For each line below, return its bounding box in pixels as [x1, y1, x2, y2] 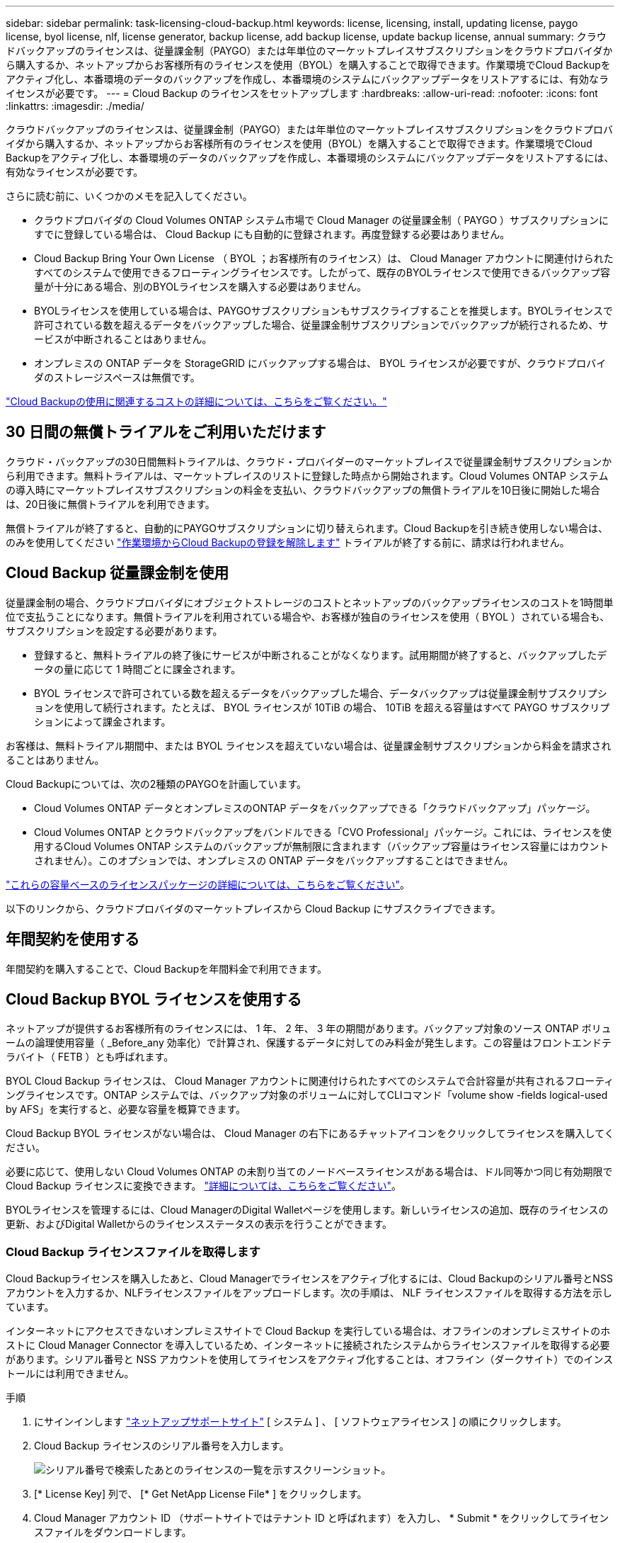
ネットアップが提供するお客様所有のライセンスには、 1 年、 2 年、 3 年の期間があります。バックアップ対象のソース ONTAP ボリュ [6, 1022, 612, 1035]
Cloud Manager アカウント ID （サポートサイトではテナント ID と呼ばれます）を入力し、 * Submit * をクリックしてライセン [34, 1512, 609, 1525]
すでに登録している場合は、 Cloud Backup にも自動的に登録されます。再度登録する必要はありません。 [34, 228, 510, 240]
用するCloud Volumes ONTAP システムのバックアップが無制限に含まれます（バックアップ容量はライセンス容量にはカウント [34, 840, 609, 852]
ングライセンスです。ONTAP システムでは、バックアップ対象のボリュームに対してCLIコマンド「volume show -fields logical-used [6, 1089, 608, 1102]
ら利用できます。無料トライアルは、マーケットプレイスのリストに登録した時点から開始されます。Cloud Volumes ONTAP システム [6, 469, 609, 482]
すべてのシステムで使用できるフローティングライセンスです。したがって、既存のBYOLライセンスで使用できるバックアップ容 [34, 266, 611, 278]
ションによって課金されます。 [34, 715, 171, 728]
